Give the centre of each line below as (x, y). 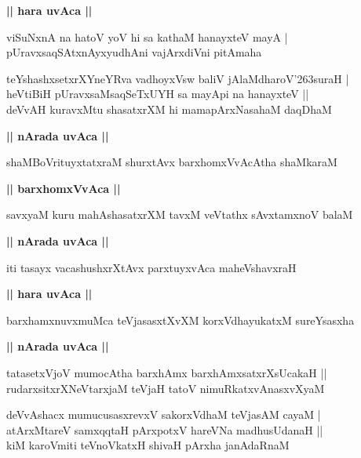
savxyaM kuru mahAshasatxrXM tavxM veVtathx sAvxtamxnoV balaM (180, 214)
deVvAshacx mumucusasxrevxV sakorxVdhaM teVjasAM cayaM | (164, 414)
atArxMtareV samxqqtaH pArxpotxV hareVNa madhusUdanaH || (165, 429)
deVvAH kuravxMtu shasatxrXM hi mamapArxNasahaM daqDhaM (169, 109)
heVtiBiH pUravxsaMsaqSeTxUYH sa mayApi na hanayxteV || (158, 94)
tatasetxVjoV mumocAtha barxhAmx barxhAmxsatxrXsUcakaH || (167, 372)
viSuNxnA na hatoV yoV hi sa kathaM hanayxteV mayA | (147, 36)
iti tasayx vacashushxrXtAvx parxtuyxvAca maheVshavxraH (151, 267)
